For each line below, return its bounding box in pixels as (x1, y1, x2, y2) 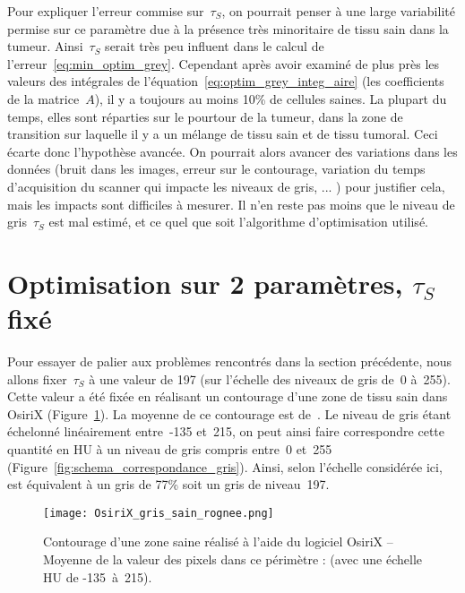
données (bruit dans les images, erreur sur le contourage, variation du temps (7, 159, 426, 178)
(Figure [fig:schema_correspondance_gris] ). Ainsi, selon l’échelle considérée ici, (7, 457, 443, 476)
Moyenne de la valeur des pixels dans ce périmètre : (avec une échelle (43, 550, 422, 569)
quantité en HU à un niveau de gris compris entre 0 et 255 (7, 440, 332, 458)
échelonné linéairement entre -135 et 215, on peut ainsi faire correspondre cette (7, 422, 445, 441)
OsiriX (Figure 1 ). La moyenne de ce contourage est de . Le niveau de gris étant (7, 404, 452, 423)
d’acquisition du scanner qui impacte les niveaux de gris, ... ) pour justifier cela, (7, 176, 445, 195)
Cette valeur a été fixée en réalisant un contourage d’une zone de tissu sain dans (7, 387, 448, 406)
